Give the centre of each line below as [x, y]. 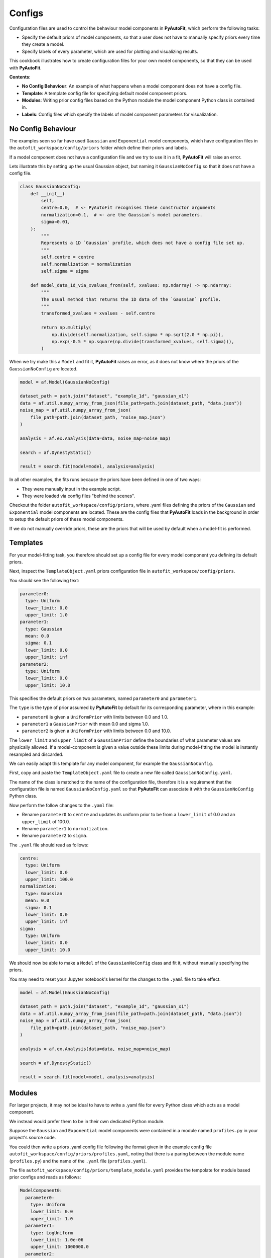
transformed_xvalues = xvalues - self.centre [98, 313]
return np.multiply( [66, 328]
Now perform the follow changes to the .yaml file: [61, 805]
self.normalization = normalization [86, 264]
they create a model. [43, 44]
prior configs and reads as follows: [45, 1177]
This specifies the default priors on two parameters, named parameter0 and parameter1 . [103, 698]
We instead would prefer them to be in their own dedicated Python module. [87, 1121]
